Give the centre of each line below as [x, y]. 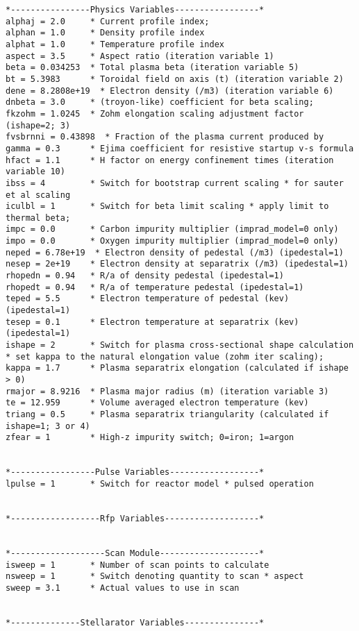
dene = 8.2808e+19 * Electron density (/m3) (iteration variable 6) [170, 91]
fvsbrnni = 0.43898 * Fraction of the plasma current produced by [165, 137]
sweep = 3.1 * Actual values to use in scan [123, 588]
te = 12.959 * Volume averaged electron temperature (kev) [157, 403]
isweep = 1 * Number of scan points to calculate [137, 565]
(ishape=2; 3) [38, 125]
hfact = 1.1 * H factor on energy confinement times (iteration [170, 160]
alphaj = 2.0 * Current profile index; [108, 21]
